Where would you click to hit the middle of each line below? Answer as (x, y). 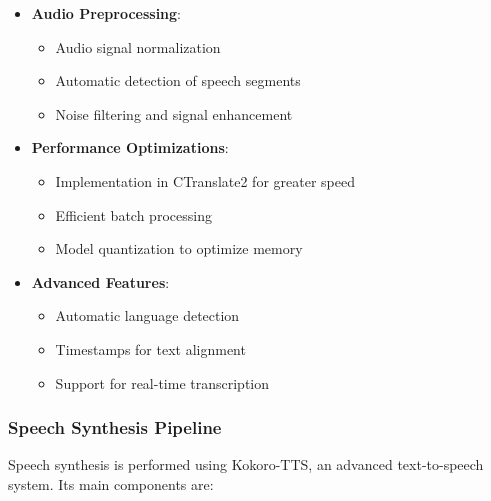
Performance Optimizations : (130, 147)
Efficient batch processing (133, 214)
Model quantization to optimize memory (179, 248)
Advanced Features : (100, 281)
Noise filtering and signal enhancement (174, 113)
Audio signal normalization (138, 46)
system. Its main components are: (111, 483)
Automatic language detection (147, 315)
